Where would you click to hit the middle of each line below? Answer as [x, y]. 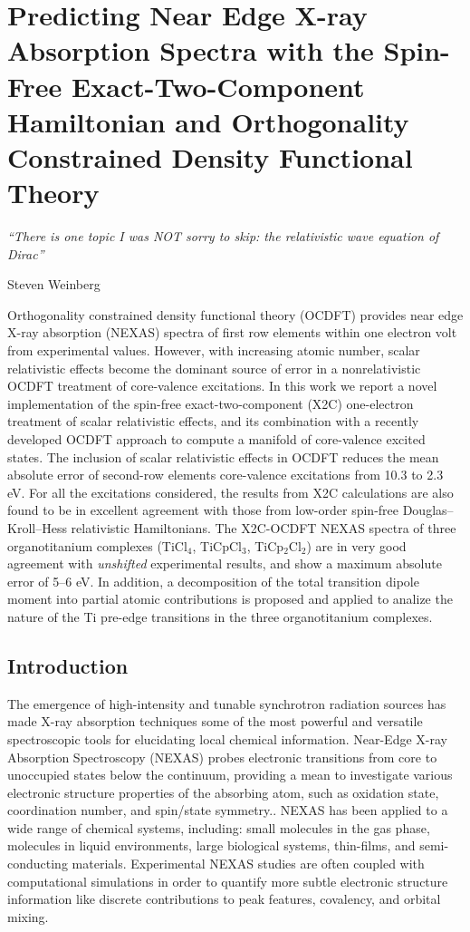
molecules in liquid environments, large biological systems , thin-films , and [211, 845]
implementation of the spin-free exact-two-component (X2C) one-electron [211, 403]
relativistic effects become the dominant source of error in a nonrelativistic [214, 368]
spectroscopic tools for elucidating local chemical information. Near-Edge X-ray [227, 738]
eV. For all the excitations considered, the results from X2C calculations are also [230, 492]
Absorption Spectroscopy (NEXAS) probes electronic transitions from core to [222, 757]
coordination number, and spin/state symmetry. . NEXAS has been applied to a [228, 810]
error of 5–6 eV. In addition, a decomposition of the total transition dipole [213, 581]
